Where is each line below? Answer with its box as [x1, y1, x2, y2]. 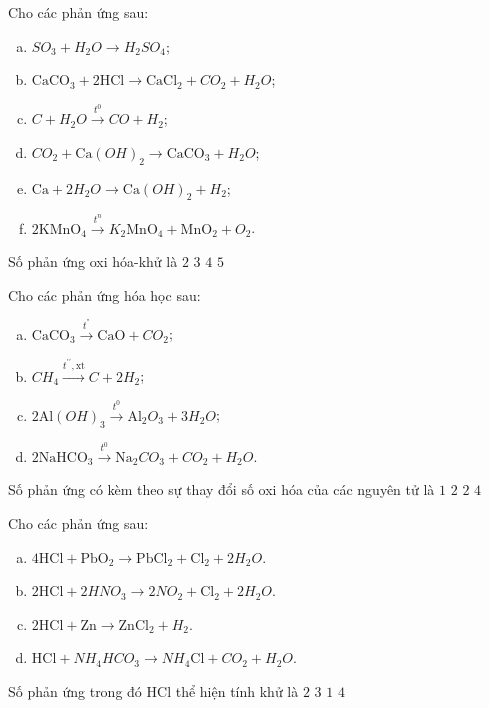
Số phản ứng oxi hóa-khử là [8, 251, 178, 272]
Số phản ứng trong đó [8, 681, 142, 702]
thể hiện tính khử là [175, 681, 299, 702]
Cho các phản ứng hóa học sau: [8, 284, 201, 305]
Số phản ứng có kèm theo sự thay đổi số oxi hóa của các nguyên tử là [8, 479, 435, 500]
